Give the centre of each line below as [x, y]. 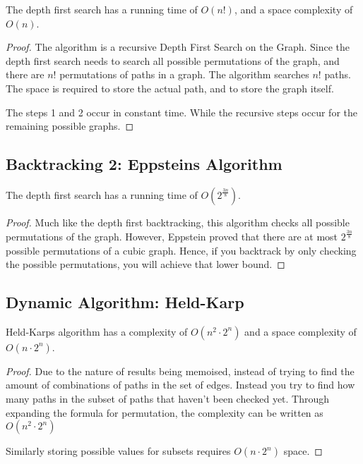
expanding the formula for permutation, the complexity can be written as [165, 412]
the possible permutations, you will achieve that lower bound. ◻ [145, 264]
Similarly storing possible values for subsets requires [118, 451]
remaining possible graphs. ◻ [70, 126]
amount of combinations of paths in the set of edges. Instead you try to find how [180, 385]
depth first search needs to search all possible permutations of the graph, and [173, 60]
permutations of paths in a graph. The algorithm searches [184, 74]
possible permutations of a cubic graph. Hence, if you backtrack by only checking [181, 250]
